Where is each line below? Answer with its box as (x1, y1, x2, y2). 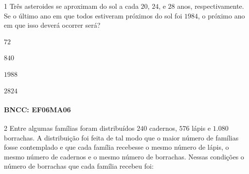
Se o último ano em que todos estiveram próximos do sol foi (4, 10, 182, 20)
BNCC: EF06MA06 (4, 104, 71, 114)
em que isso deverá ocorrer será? (4, 20, 101, 30)
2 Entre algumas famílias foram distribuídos (4, 122, 135, 133)
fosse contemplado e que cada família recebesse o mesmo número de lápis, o (4, 142, 229, 152)
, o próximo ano (197, 10, 245, 20)
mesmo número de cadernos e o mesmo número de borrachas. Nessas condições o (4, 151, 244, 161)
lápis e (192, 122, 211, 133)
